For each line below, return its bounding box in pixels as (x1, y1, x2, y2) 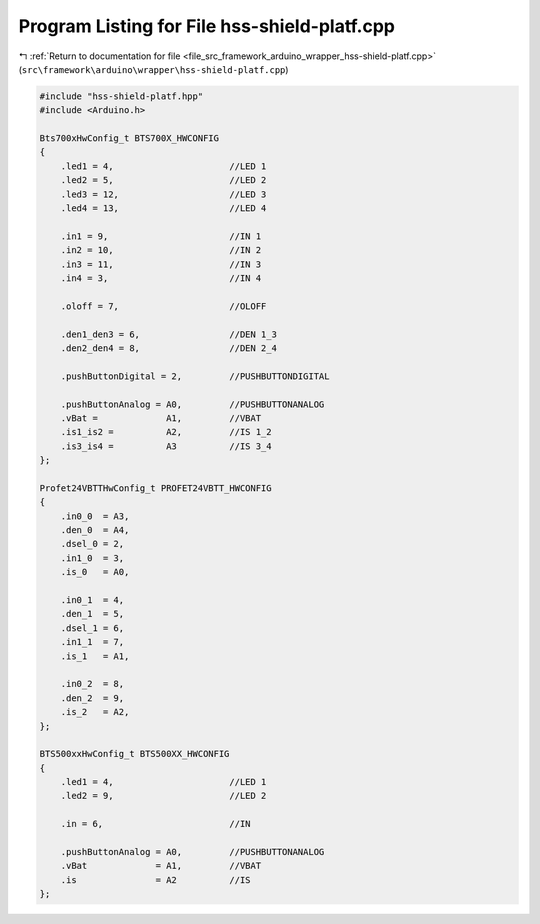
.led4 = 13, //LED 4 (60, 203, 267, 214)
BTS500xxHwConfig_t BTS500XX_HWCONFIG (39, 748, 230, 760)
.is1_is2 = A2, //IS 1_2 (60, 426, 272, 438)
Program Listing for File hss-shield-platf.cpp (18, 15, 395, 37)
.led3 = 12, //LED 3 (60, 188, 267, 200)
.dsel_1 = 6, (60, 622, 125, 634)
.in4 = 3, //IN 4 (60, 273, 262, 284)
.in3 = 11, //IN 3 (60, 258, 262, 270)
